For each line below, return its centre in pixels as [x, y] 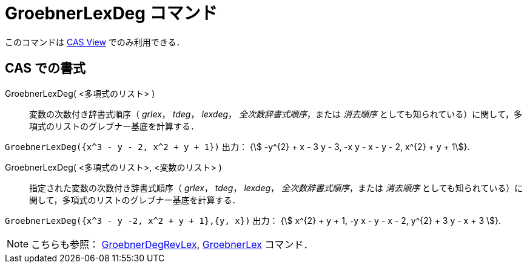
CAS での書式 [45, 68]
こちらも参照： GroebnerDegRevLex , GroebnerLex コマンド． [172, 244]
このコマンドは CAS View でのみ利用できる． [95, 42]
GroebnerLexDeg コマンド [111, 13]
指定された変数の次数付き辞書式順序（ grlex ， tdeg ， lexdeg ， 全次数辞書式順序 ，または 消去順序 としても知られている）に [276, 188]
